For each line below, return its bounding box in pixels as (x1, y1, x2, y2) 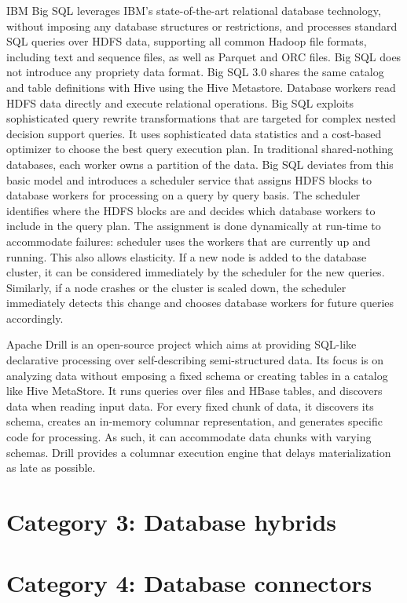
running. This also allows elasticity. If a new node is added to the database (6, 248, 367, 265)
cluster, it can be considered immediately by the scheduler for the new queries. (6, 264, 385, 280)
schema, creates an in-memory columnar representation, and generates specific (6, 413, 383, 429)
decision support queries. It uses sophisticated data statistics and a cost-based (6, 125, 382, 141)
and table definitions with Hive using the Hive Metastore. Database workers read (6, 79, 396, 95)
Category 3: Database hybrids (6, 506, 337, 537)
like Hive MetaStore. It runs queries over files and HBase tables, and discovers (6, 382, 383, 399)
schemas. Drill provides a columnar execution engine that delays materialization (6, 444, 391, 460)
